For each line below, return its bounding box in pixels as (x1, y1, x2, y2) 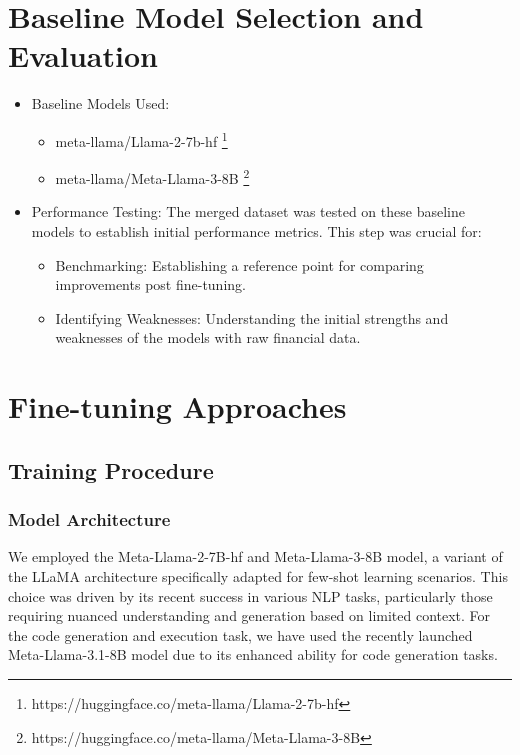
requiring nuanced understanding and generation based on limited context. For (8, 605, 491, 626)
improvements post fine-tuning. (55, 274, 246, 295)
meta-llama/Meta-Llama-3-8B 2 (55, 165, 250, 188)
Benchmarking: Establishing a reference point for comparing (55, 254, 424, 275)
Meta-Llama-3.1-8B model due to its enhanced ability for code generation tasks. (8, 644, 498, 665)
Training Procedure (8, 454, 214, 485)
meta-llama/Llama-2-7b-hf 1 (55, 127, 228, 151)
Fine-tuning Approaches (8, 386, 347, 427)
